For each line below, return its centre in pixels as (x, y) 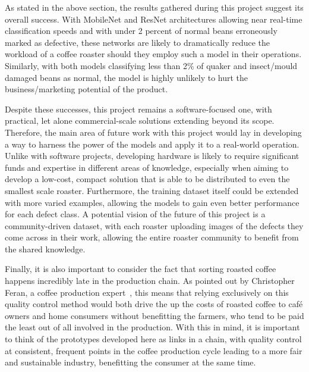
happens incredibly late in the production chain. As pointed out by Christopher (150, 281)
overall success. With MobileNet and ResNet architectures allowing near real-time (154, 19)
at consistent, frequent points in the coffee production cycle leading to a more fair (154, 350)
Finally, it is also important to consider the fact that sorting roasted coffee (141, 269)
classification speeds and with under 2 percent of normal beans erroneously (141, 31)
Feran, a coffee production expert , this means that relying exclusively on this (147, 292)
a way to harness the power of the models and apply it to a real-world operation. (152, 144)
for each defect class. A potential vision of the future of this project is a (135, 214)
